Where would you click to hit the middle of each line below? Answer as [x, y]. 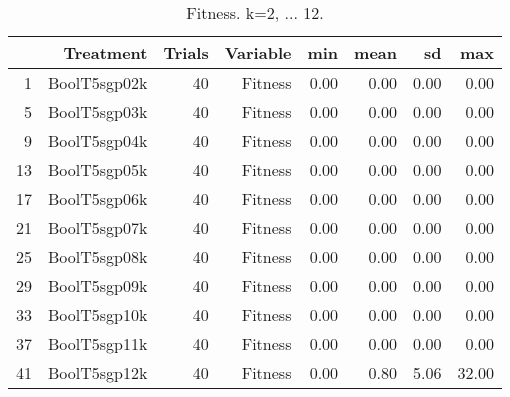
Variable [258, 52]
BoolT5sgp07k [98, 227]
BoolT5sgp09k [98, 285]
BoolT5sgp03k [98, 111]
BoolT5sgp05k [98, 169]
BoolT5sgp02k [98, 82]
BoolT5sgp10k [98, 314]
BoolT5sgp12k [98, 372]
